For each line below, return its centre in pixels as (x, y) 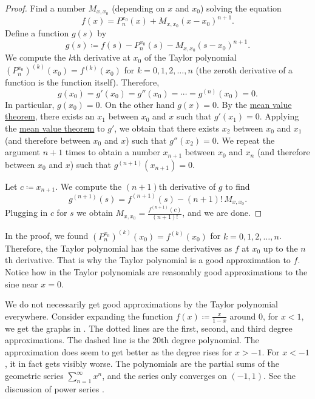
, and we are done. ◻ (222, 213)
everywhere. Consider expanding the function (89, 316)
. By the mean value (254, 104)
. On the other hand (137, 104)
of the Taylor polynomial (190, 57)
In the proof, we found (47, 236)
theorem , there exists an (50, 116)
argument (22, 152)
